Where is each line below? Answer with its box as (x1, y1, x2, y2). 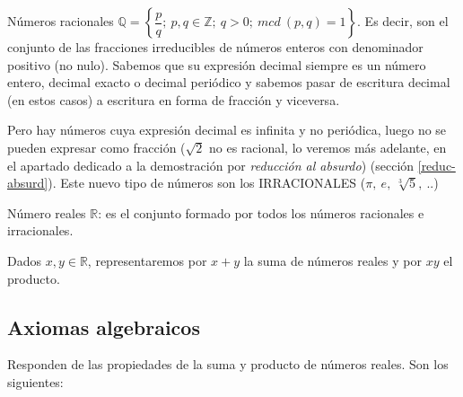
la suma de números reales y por (243, 251, 422, 269)
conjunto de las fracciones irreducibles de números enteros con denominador (7, 38, 424, 56)
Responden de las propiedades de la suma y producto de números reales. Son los (7, 355, 449, 374)
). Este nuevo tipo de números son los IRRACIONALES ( (48, 173, 366, 192)
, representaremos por (87, 251, 207, 269)
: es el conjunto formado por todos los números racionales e (98, 203, 424, 222)
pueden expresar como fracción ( (7, 137, 186, 156)
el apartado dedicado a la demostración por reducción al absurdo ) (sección (7, 155, 415, 174)
